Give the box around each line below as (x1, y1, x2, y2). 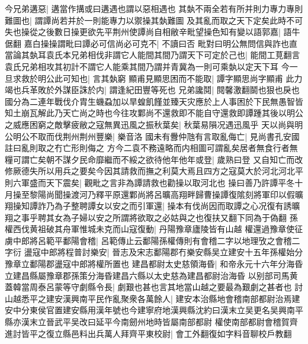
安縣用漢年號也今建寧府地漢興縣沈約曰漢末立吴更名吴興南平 (70, 304, 303, 316)
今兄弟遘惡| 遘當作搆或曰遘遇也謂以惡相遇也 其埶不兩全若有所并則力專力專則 (5, 2, 303, 14)
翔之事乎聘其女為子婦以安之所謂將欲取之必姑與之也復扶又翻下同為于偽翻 (5, 211, 287, 223)
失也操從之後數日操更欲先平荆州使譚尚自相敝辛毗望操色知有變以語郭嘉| (5, 25, 281, 38)
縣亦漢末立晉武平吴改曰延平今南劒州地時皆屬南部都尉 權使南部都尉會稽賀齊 (5, 316, 298, 328)
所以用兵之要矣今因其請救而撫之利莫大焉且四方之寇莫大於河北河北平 (37, 165, 303, 177)
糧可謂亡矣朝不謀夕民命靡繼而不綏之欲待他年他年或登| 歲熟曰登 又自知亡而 (5, 153, 295, 165)
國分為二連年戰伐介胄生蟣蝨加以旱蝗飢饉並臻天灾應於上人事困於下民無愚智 (5, 95, 295, 107)
